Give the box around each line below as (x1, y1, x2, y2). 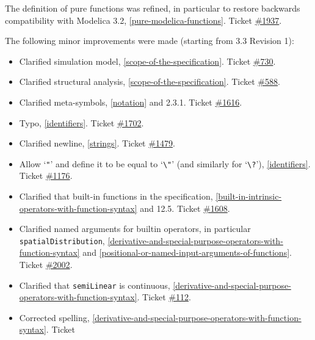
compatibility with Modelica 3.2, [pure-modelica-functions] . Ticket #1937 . (5, 13, 282, 26)
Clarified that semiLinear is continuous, (19, 278, 170, 291)
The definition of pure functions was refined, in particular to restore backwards (5, 2, 300, 14)
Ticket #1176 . (19, 169, 73, 182)
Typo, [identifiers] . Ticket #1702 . (19, 116, 144, 129)
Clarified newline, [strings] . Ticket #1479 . (19, 137, 175, 150)
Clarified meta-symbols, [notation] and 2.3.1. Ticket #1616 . (19, 95, 242, 108)
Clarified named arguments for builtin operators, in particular (19, 222, 251, 235)
